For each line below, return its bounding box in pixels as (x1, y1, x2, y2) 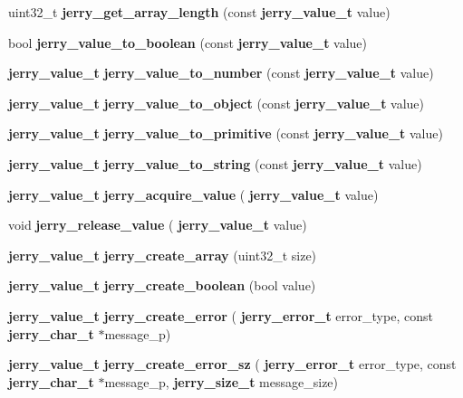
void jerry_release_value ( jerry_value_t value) (8, 215, 307, 234)
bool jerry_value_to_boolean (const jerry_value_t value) (8, 33, 367, 52)
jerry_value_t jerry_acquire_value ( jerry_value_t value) (8, 185, 379, 204)
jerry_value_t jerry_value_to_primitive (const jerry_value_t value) (8, 124, 443, 143)
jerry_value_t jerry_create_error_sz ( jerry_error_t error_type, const (8, 355, 457, 374)
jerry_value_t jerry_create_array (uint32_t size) (8, 245, 317, 264)
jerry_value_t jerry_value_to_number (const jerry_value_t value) (8, 63, 434, 82)
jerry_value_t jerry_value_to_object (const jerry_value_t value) (8, 93, 424, 112)
